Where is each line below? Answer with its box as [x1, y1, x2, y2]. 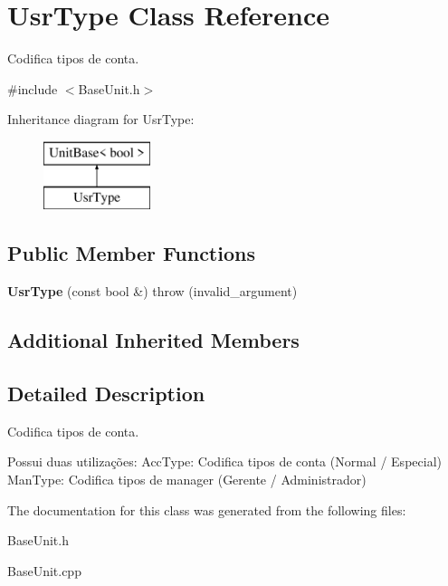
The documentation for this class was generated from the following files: [7, 500, 406, 519]
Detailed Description [7, 379, 205, 408]
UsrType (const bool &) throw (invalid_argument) [7, 282, 298, 301]
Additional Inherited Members [7, 326, 300, 354]
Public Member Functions [7, 239, 255, 267]
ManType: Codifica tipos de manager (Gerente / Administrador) [7, 470, 367, 489]
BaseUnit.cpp [7, 561, 81, 580]
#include [7, 79, 58, 98]
